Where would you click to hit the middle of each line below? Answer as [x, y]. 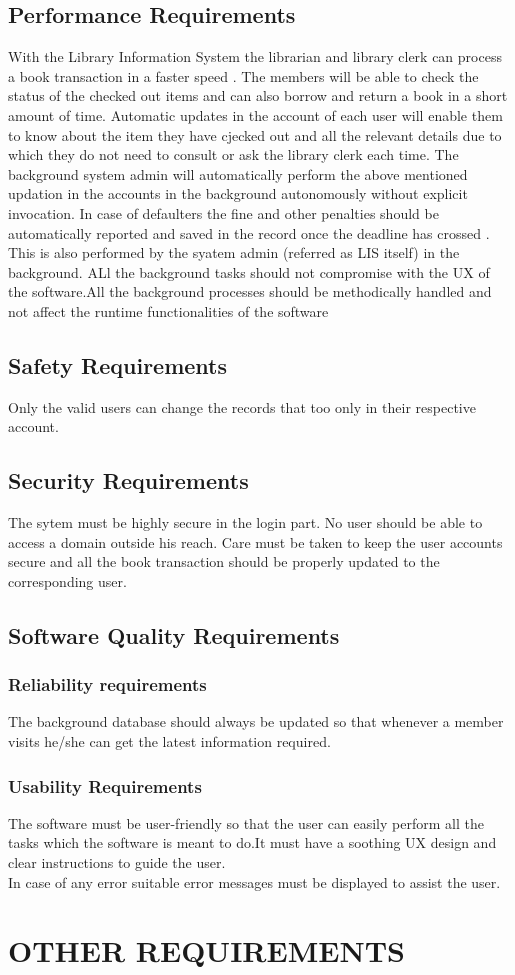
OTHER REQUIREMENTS [206, 950]
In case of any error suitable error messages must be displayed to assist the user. [254, 881]
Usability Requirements [105, 785]
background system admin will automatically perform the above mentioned [238, 173]
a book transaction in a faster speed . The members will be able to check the [243, 75]
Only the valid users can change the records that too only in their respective [242, 406]
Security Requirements [128, 480]
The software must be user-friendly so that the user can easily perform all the [246, 822]
